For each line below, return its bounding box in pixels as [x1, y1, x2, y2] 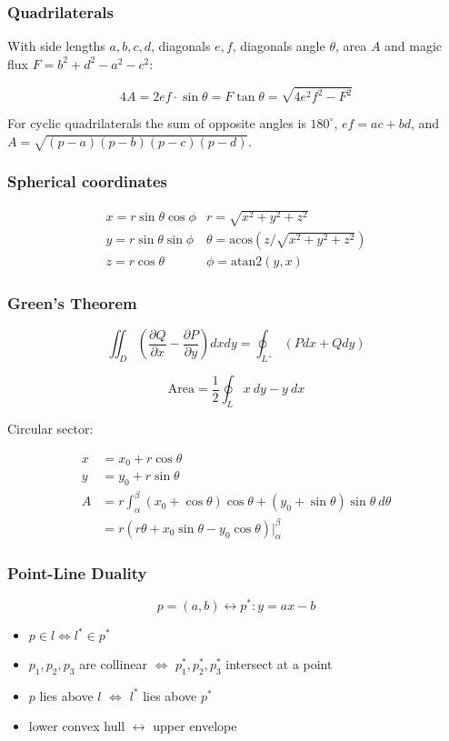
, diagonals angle [232, 36, 325, 55]
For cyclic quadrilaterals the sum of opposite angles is [7, 113, 306, 132]
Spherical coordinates [7, 170, 168, 193]
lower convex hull [28, 716, 125, 736]
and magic [384, 36, 443, 55]
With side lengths [7, 36, 105, 55]
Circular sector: [7, 418, 94, 437]
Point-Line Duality [7, 561, 147, 584]
